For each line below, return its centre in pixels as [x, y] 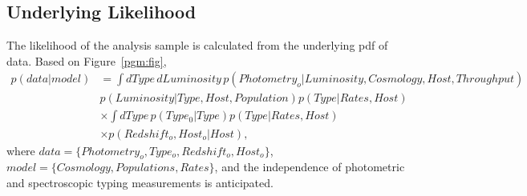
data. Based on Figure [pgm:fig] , [87, 60]
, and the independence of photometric [310, 167]
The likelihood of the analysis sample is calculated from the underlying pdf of [197, 45]
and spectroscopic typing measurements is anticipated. [140, 182]
